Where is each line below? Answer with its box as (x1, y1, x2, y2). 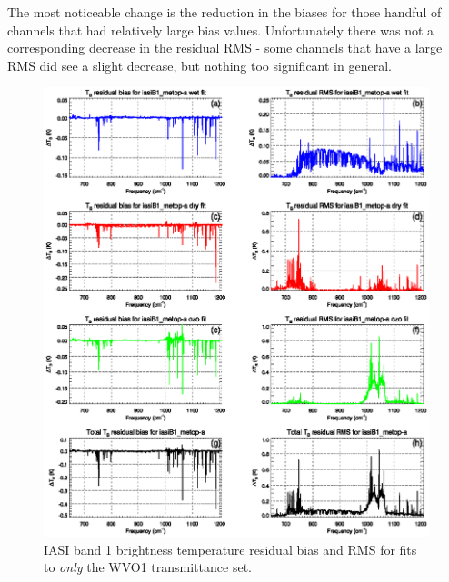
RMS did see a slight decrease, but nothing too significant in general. (7, 55, 392, 74)
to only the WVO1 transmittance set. (44, 557, 252, 577)
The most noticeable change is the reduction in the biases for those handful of (7, 3, 442, 21)
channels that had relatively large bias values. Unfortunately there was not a (7, 20, 434, 39)
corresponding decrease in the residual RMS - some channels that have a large (7, 38, 443, 57)
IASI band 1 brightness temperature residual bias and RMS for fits (44, 539, 417, 558)
